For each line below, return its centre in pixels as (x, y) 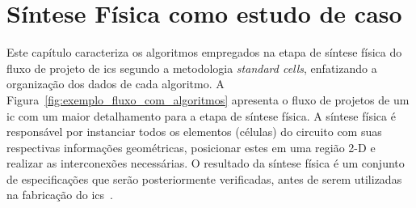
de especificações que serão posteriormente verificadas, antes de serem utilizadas (204, 178)
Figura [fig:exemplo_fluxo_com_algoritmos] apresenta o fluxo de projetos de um (208, 99)
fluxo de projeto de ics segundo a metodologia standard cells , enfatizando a (192, 68)
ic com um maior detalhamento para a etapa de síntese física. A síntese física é (201, 115)
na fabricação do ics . (60, 195)
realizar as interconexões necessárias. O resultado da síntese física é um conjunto (206, 163)
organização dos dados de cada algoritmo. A (116, 84)
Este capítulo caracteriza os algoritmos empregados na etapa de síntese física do (204, 52)
